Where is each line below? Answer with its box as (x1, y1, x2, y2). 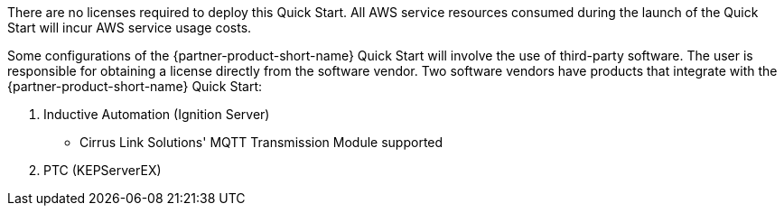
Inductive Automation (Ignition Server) (43, 106, 270, 122)
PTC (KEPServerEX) (43, 162, 162, 178)
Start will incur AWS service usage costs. (7, 20, 252, 35)
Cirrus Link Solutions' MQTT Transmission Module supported (79, 134, 443, 150)
